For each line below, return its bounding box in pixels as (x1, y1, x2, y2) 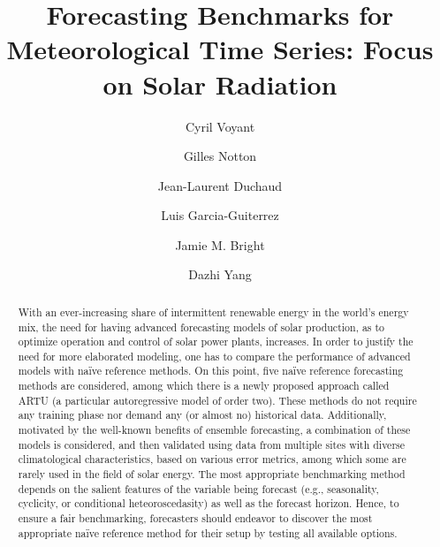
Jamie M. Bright (175, 235, 265, 254)
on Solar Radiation (102, 65, 338, 102)
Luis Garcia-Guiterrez (161, 206, 279, 224)
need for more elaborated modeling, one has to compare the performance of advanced (18, 348, 411, 363)
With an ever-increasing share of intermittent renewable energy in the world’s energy (18, 304, 409, 319)
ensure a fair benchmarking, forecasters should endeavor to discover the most (18, 511, 373, 526)
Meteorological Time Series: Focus (6, 31, 434, 67)
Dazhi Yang (188, 265, 252, 284)
